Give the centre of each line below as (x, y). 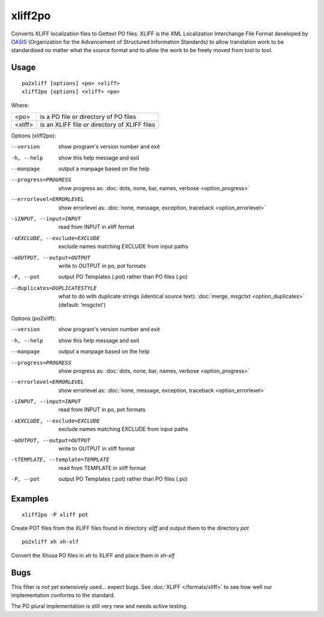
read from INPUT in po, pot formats (102, 410)
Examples (30, 499)
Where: (20, 105)
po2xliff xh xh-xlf (50, 542)
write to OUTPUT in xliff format (97, 449)
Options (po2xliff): (34, 318)
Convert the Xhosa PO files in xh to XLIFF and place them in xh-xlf (93, 555)
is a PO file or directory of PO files (88, 116)
